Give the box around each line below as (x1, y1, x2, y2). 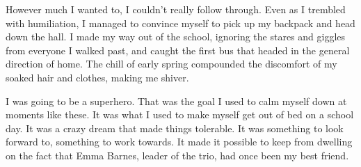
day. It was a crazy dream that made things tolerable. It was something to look (6, 120, 344, 135)
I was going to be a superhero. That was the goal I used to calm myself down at (6, 93, 347, 108)
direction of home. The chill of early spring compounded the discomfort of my (6, 56, 337, 71)
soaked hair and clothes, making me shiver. (6, 70, 189, 84)
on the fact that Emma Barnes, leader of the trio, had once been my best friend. (6, 148, 349, 162)
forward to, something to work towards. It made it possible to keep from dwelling (6, 134, 353, 149)
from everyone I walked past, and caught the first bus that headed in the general (6, 42, 350, 57)
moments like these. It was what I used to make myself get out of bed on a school (6, 107, 354, 122)
